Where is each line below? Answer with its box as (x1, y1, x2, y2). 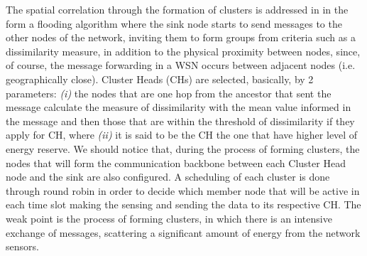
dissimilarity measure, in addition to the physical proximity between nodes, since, (6, 43, 361, 58)
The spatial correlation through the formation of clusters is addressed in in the (6, 2, 349, 16)
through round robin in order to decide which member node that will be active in (6, 183, 360, 198)
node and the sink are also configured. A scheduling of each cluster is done (6, 169, 330, 184)
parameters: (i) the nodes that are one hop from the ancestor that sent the (6, 85, 332, 100)
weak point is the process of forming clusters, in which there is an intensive (6, 210, 332, 225)
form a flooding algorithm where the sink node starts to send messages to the (6, 16, 342, 31)
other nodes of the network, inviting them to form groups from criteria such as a (6, 30, 356, 45)
